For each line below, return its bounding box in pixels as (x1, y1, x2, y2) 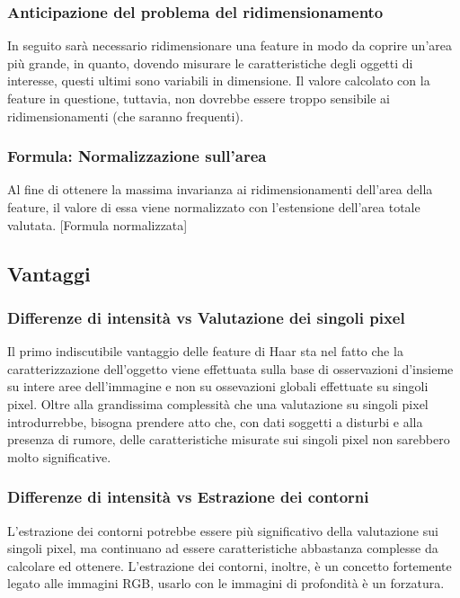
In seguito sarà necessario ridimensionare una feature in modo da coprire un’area (7, 36, 452, 55)
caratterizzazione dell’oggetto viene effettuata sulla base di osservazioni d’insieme (7, 359, 454, 378)
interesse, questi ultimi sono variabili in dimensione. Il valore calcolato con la (7, 71, 430, 90)
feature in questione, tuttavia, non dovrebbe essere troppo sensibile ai (7, 89, 391, 107)
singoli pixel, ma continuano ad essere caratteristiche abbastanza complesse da (7, 539, 438, 558)
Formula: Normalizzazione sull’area (7, 145, 267, 167)
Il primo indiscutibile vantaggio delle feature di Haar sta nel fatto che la (7, 342, 403, 361)
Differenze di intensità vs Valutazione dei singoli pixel (7, 306, 405, 328)
